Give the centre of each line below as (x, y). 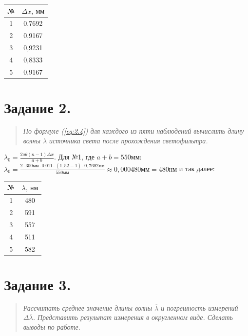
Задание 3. (38, 284)
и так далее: (197, 168)
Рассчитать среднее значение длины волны (88, 307)
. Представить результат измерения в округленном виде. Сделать (133, 317)
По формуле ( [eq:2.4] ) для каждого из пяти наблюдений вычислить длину (134, 130)
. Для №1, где (74, 157)
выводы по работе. (52, 327)
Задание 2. (38, 107)
